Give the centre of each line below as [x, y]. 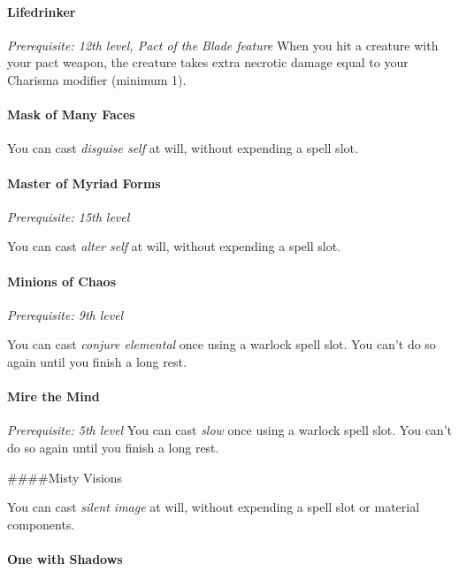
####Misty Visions [65, 477]
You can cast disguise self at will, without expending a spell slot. [183, 148]
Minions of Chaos [62, 281]
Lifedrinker [42, 11]
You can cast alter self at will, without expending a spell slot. [174, 246]
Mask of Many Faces [71, 114]
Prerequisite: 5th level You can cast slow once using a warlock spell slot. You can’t [229, 430]
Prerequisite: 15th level [69, 216]
